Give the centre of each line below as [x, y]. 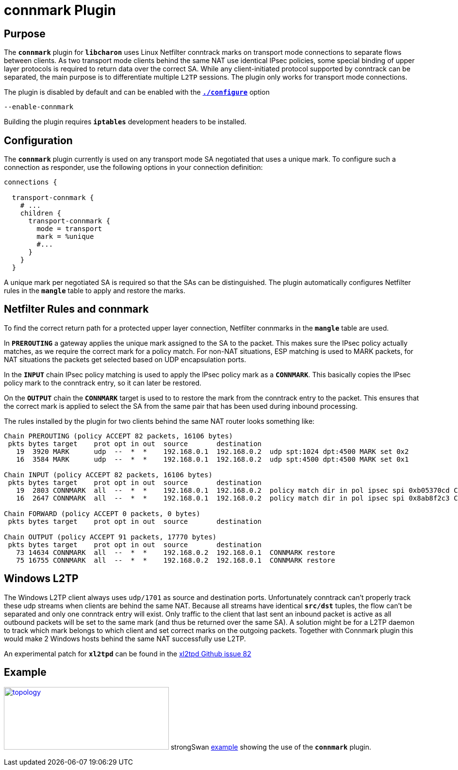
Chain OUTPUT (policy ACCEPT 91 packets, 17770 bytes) [110, 537]
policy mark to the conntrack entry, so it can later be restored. [103, 383]
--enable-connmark [39, 107]
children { [41, 213]
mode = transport [69, 229]
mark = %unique [65, 237]
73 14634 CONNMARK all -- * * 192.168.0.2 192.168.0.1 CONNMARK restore [176, 552]
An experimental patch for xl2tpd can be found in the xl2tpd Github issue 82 [128, 653]
